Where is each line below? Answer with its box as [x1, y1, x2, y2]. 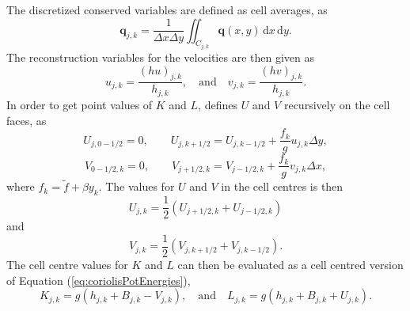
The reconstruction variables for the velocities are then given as [6, 49, 314, 66]
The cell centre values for [6, 256, 128, 272]
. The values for [98, 178, 175, 195]
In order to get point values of [6, 96, 153, 112]
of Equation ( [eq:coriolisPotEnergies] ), [6, 271, 191, 288]
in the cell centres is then [221, 178, 344, 195]
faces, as [6, 112, 47, 128]
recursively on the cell [283, 96, 390, 112]
